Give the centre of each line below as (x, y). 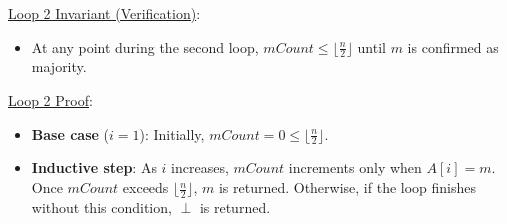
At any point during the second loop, (145, 46)
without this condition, (101, 206)
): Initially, (172, 133)
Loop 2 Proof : (50, 100)
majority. (59, 66)
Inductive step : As (94, 167)
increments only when (355, 167)
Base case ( (70, 133)
